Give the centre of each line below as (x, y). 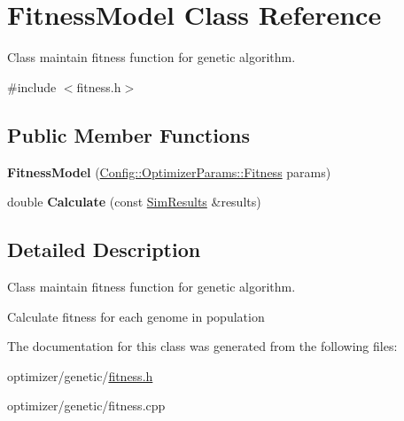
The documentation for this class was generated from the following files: (202, 346)
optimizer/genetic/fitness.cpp (86, 405)
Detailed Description (104, 249)
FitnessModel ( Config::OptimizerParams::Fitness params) (169, 172)
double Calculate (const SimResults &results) (134, 202)
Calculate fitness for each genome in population (136, 316)
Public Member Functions (128, 134)
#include (32, 86)
